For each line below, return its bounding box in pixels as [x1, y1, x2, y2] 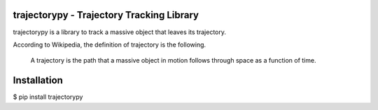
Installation [13, 74, 63, 86]
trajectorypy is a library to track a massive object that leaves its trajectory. [13, 28, 227, 36]
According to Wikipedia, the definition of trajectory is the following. [13, 40, 206, 49]
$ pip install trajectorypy [13, 93, 83, 101]
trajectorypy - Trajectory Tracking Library [13, 9, 199, 21]
